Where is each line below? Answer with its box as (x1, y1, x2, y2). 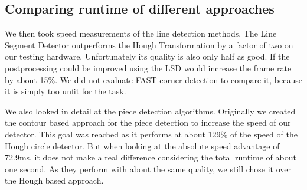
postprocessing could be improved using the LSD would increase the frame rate (5, 61, 292, 74)
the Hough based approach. (5, 174, 104, 186)
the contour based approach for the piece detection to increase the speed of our (5, 116, 291, 129)
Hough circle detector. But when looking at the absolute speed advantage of (5, 139, 280, 152)
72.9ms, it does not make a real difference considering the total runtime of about (5, 151, 296, 163)
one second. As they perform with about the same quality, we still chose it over (5, 162, 292, 175)
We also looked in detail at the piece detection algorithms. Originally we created (5, 104, 296, 117)
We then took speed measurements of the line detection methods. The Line (5, 27, 277, 40)
